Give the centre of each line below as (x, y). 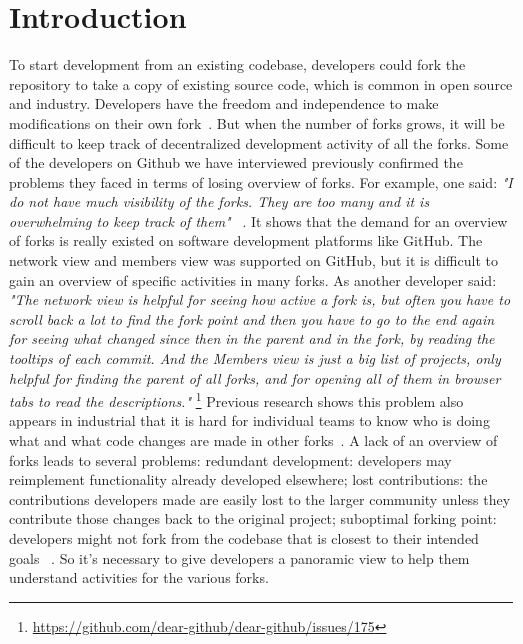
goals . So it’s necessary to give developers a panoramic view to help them (239, 557)
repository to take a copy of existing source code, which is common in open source (261, 83)
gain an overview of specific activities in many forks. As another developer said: (253, 279)
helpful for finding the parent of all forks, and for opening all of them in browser (255, 377)
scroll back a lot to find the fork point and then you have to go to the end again (252, 318)
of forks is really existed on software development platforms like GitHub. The (246, 240)
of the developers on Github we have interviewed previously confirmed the (236, 162)
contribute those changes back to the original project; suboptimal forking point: (253, 518)
